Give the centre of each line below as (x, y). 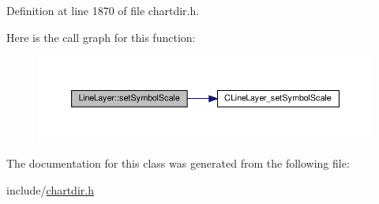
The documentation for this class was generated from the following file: (178, 163)
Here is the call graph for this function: (101, 37)
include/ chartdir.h (50, 190)
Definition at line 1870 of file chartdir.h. (103, 10)
